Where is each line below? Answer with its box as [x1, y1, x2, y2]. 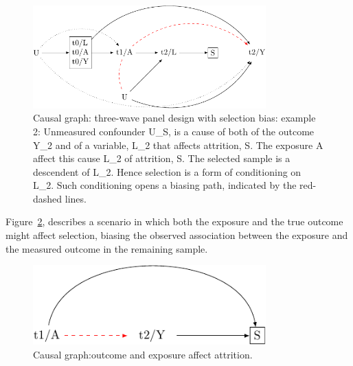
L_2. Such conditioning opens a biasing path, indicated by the [33, 178, 297, 192]
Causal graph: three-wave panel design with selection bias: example [33, 111, 316, 125]
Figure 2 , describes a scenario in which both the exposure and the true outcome [5, 214, 343, 229]
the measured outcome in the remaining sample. [5, 241, 208, 255]
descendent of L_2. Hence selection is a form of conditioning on [33, 164, 301, 179]
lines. [65, 191, 87, 205]
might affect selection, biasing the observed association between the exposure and [5, 228, 348, 242]
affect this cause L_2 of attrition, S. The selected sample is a [33, 151, 291, 165]
